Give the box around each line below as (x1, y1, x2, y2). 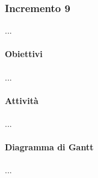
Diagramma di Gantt (5, 141, 94, 153)
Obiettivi (5, 48, 43, 60)
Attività (5, 94, 38, 106)
